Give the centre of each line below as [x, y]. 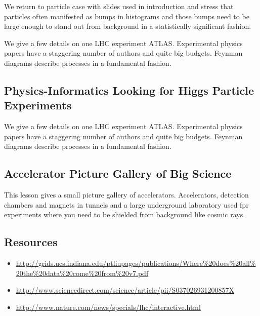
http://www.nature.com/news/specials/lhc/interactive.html [108, 307]
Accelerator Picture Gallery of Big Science [118, 173]
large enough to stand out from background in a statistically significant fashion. [128, 26]
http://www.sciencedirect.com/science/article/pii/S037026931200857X [125, 290]
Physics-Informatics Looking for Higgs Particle [129, 90]
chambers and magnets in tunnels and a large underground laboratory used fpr [126, 204]
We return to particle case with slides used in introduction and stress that [119, 6]
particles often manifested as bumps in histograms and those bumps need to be [127, 16]
